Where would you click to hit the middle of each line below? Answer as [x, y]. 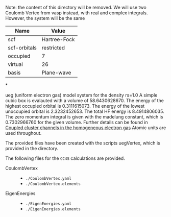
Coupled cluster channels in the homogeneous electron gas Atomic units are [86, 128]
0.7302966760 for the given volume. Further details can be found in [77, 122]
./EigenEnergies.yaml [48, 204]
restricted [53, 48]
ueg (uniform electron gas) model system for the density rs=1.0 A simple [81, 95]
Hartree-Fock [58, 39]
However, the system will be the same [45, 18]
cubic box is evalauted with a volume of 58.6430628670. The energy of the [85, 101]
